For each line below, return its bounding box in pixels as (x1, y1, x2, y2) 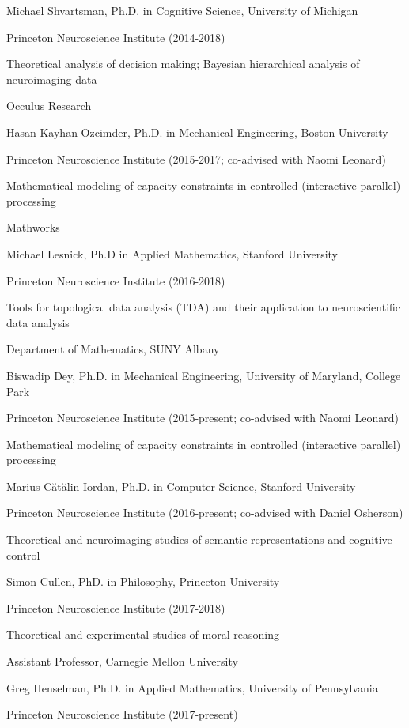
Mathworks (6, 219, 60, 236)
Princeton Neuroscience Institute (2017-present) (6, 706, 238, 722)
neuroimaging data (6, 70, 97, 87)
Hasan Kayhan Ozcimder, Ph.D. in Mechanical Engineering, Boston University (6, 123, 388, 140)
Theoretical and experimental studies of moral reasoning (6, 626, 279, 643)
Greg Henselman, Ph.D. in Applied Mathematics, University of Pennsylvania (6, 679, 378, 696)
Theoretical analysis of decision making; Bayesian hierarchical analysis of (6, 55, 360, 72)
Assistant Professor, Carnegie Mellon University (6, 653, 238, 670)
